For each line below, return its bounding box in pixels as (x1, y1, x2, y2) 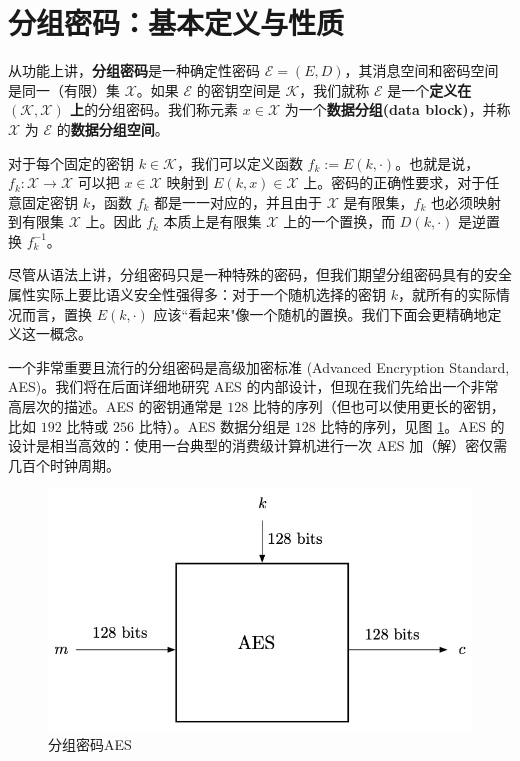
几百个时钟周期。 (8, 454, 120, 475)
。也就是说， (395, 152, 480, 173)
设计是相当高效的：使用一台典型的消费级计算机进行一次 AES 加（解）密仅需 (8, 435, 508, 456)
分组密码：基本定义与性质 (8, 2, 345, 43)
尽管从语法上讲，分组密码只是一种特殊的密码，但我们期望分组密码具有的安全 (8, 264, 512, 285)
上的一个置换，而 (283, 211, 396, 232)
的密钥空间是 (196, 79, 281, 100)
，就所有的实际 (397, 284, 496, 305)
